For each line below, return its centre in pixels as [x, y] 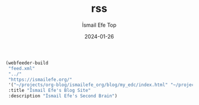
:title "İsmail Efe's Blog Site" [50, 91]
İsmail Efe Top [99, 25]
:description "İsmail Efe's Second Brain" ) [63, 96]
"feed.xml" [21, 68]
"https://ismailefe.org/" [40, 79]
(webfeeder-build [27, 63]
